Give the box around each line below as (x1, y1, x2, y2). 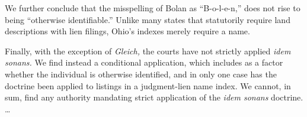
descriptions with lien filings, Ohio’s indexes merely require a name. (5, 25, 250, 37)
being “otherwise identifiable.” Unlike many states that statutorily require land (5, 13, 290, 25)
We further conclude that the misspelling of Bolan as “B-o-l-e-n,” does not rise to (5, 2, 300, 14)
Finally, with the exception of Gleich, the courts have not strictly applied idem (5, 44, 291, 57)
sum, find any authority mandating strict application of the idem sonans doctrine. (5, 91, 303, 103)
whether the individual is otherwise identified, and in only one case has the (5, 67, 277, 80)
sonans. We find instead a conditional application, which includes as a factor (5, 56, 283, 69)
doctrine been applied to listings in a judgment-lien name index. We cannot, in (5, 79, 291, 92)
